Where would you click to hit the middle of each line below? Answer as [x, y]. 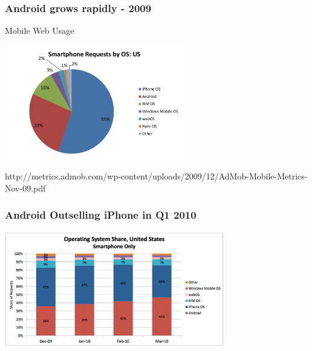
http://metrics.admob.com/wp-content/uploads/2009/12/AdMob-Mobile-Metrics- [156, 176]
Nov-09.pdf [25, 188]
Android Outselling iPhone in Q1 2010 [101, 215]
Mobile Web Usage [40, 31]
